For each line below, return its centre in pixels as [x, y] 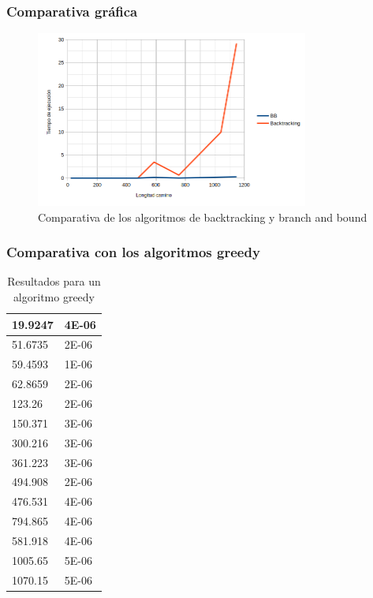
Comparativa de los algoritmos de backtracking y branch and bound [203, 217]
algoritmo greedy [54, 297]
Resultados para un [54, 281]
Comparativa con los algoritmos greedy [133, 252]
